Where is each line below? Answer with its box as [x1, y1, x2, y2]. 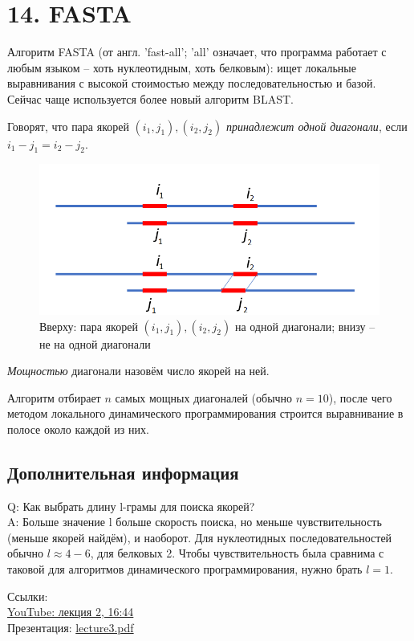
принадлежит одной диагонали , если [225, 117, 408, 134]
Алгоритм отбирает [7, 389, 101, 406]
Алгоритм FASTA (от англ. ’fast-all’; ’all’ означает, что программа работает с [7, 43, 387, 60]
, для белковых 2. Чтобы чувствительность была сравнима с [90, 545, 384, 561]
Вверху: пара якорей [39, 317, 138, 334]
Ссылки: [7, 587, 48, 604]
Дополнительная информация [7, 459, 239, 484]
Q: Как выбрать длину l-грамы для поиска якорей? [7, 497, 255, 514]
